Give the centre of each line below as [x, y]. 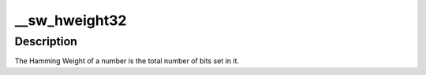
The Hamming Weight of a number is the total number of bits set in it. [127, 61]
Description [46, 41]
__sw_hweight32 [71, 20]
